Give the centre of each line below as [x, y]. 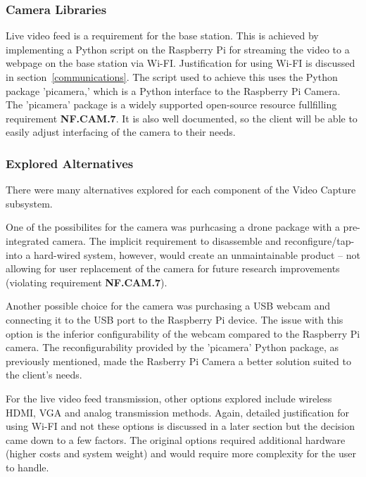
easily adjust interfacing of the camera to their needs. [121, 132]
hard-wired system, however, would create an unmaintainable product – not [197, 254]
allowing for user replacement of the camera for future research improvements [173, 268]
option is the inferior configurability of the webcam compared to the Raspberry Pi [183, 333]
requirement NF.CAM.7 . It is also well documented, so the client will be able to [182, 118]
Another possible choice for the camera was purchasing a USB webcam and [168, 306]
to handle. [27, 467]
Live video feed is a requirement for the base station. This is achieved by [162, 36]
